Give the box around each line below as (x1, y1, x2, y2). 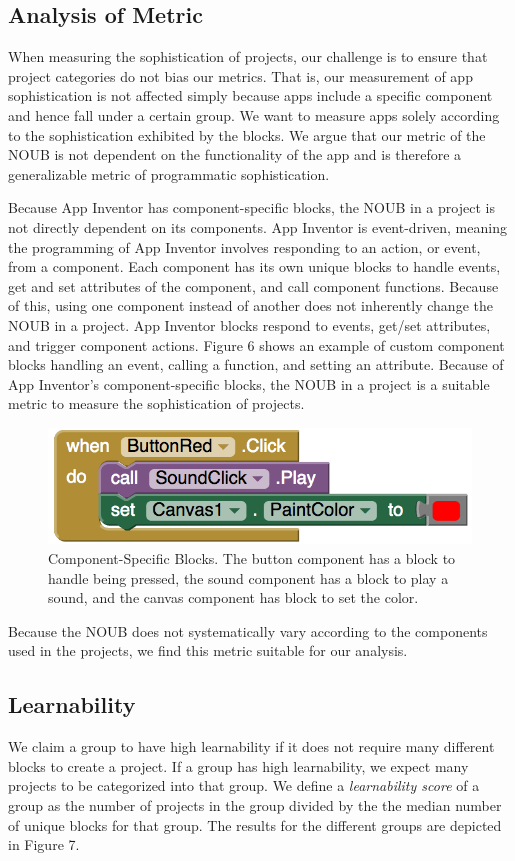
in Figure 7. (8, 834, 80, 855)
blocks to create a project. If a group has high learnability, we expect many (8, 755, 469, 776)
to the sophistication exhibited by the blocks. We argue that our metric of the (8, 124, 486, 145)
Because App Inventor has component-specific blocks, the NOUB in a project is (8, 197, 495, 218)
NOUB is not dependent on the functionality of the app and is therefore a (8, 144, 462, 165)
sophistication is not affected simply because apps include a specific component (8, 85, 493, 106)
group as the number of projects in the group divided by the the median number (8, 794, 502, 815)
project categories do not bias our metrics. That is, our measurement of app (8, 65, 473, 86)
